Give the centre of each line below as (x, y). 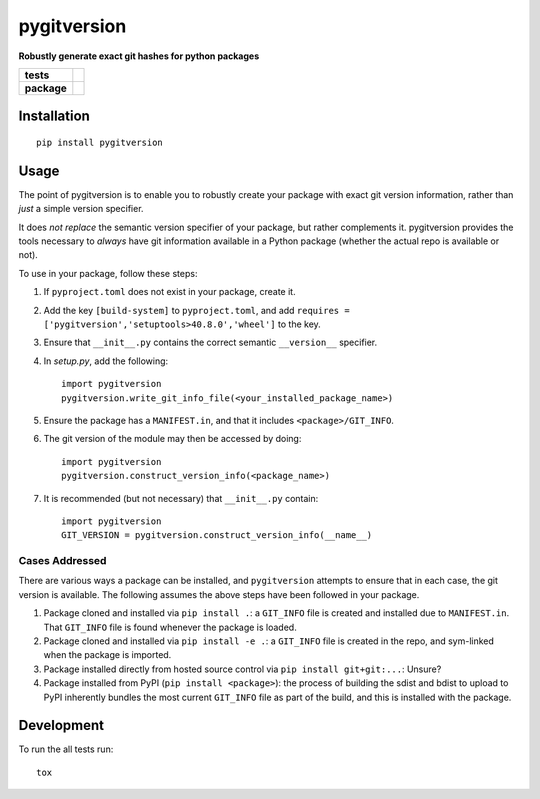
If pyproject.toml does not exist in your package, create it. (169, 292)
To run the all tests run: (66, 749)
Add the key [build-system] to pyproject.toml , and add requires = (196, 310)
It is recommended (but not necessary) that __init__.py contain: (181, 498)
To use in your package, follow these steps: (108, 273)
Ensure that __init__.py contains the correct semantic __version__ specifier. (210, 342)
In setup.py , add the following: (106, 361)
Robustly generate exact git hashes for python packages (139, 56)
